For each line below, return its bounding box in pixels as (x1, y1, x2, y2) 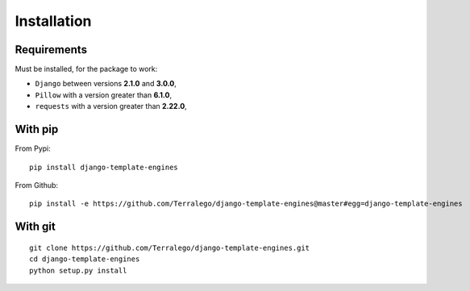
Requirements (15, 43, 88, 56)
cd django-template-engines (29, 255, 140, 264)
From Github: (15, 180, 59, 189)
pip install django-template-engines (29, 162, 179, 172)
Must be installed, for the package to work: (15, 64, 158, 74)
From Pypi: (15, 143, 52, 153)
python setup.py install (29, 266, 127, 275)
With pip (15, 123, 59, 136)
